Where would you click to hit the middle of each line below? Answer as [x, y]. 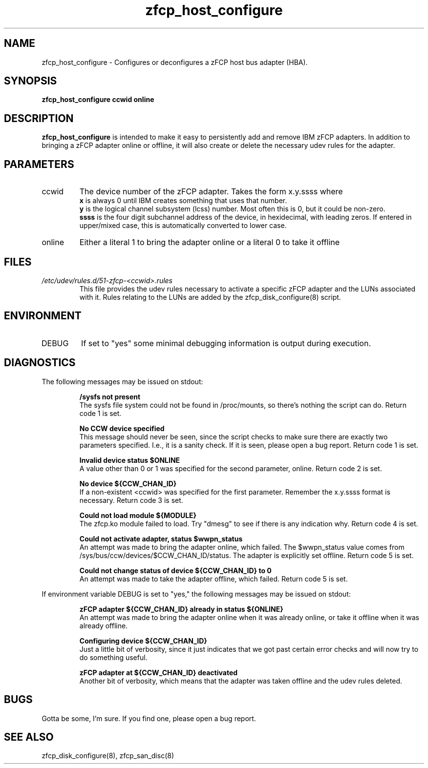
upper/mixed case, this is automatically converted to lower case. [183, 226]
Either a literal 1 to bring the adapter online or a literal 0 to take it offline [210, 242]
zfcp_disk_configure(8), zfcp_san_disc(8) [108, 756]
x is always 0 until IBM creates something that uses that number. [183, 201]
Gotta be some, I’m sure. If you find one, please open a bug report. [149, 718]
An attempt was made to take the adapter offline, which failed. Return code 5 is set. [214, 579]
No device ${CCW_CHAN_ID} [128, 483]
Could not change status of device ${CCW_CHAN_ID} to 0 [175, 570]
